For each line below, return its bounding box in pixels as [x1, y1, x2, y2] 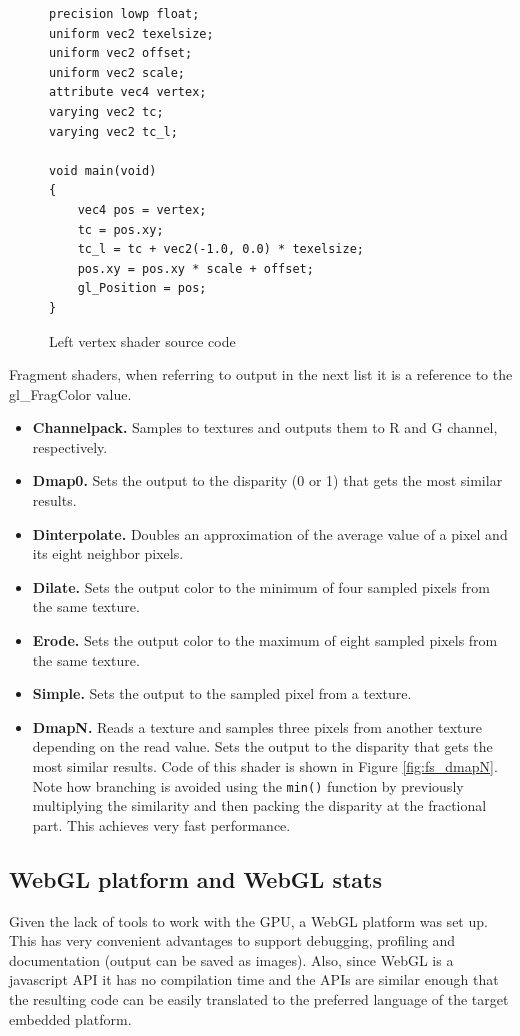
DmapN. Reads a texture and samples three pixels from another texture [32, 716, 482, 737]
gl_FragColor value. [9, 383, 132, 404]
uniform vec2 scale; [49, 65, 186, 80]
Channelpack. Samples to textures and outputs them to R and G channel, [32, 417, 498, 438]
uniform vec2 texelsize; [49, 26, 214, 41]
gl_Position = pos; [77, 281, 207, 296]
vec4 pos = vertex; [77, 202, 207, 217]
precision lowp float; [49, 7, 200, 21]
